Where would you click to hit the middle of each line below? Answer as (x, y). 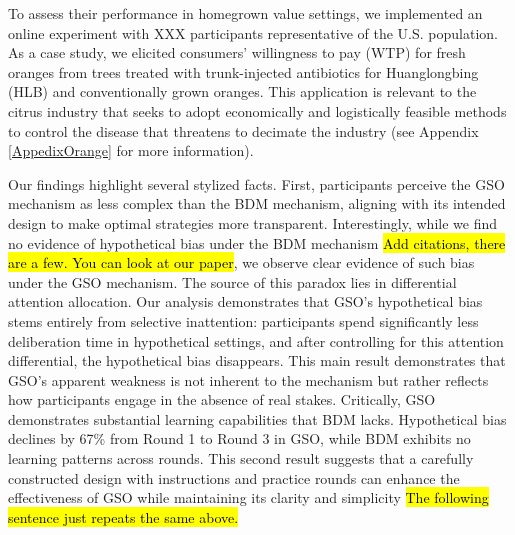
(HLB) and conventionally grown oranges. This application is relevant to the (242, 91)
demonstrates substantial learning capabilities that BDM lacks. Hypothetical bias (257, 418)
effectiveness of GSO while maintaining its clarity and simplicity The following (248, 497)
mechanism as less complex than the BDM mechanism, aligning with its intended (257, 203)
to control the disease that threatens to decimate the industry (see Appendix (243, 130)
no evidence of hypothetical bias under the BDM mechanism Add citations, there (257, 242)
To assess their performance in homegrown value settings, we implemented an (245, 13)
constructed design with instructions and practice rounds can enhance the (234, 477)
